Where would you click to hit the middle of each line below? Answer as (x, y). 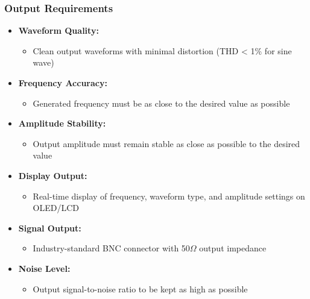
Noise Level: (44, 268)
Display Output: (53, 175)
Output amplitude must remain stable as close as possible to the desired (166, 143)
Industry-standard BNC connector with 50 (111, 248)
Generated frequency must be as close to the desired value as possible (161, 103)
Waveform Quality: (59, 30)
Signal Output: (50, 228)
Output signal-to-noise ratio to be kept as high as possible (140, 288)
